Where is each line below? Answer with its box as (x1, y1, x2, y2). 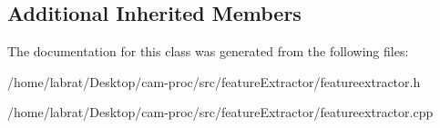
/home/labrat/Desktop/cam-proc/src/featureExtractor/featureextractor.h (7, 72, 421, 91)
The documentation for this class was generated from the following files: (7, 42, 409, 61)
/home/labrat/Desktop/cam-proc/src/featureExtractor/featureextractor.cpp (7, 103, 434, 122)
